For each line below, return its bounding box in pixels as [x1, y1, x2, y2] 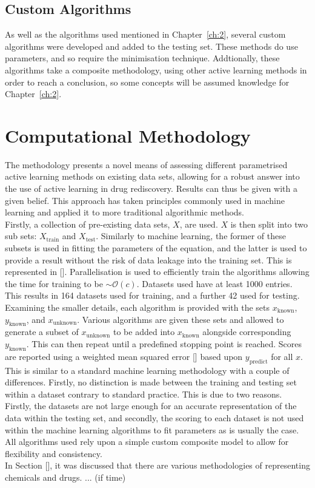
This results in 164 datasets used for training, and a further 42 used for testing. [5, 289, 300, 302]
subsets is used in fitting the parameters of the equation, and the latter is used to [5, 242, 307, 254]
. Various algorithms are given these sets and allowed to [77, 313, 284, 325]
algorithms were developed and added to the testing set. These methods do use [5, 39, 298, 52]
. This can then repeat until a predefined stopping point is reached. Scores [26, 337, 302, 350]
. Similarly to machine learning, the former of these [96, 229, 286, 242]
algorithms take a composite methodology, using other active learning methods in [5, 63, 307, 76]
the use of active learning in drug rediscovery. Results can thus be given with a [5, 182, 297, 195]
